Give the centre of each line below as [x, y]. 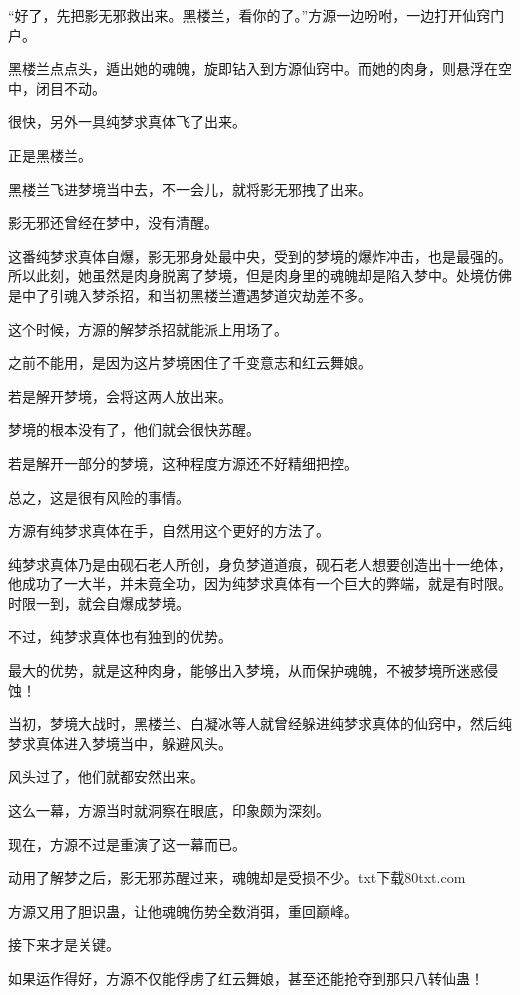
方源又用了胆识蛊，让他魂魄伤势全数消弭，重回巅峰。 [183, 910]
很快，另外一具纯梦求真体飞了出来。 [127, 121]
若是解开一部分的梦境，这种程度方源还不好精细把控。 [183, 462]
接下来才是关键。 [64, 944]
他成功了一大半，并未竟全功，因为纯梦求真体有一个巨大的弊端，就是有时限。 [260, 583]
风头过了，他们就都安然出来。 [106, 776]
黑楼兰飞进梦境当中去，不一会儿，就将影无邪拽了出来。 [190, 188]
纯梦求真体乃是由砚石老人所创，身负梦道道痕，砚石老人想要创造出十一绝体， [260, 563]
